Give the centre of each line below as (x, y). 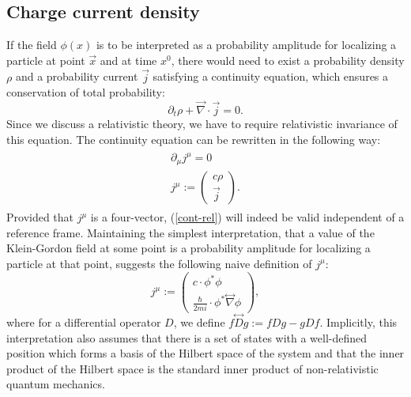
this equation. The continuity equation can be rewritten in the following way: (194, 140)
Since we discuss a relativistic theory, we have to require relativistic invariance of (202, 124)
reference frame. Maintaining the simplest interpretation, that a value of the (190, 232)
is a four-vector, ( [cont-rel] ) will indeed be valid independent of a (247, 217)
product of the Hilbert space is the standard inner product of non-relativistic (192, 368)
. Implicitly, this (358, 321)
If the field (32, 45)
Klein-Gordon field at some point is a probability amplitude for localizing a (189, 248)
